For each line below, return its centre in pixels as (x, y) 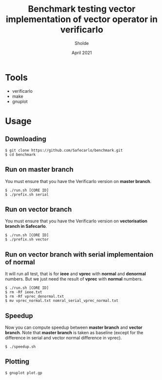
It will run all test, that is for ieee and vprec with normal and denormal (75, 274)
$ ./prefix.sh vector (27, 240)
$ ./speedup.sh (20, 347)
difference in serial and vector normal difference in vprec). (63, 338)
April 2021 (82, 53)
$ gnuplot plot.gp (24, 373)
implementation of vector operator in (82, 19)
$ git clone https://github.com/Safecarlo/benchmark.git (64, 150)
